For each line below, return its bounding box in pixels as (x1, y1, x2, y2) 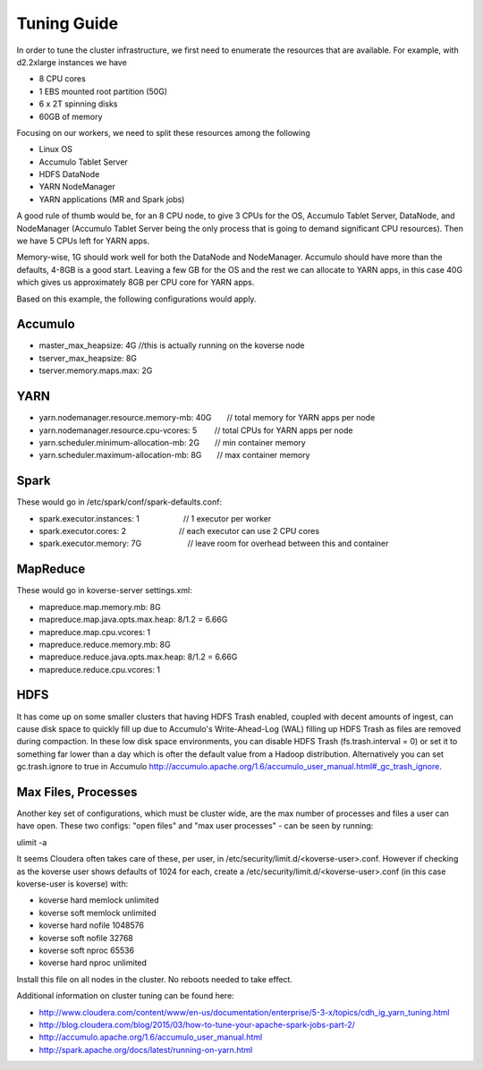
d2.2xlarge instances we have (16, 56, 127, 67)
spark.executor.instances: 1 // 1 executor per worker (38, 513, 272, 523)
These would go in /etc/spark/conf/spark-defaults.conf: (16, 497, 223, 507)
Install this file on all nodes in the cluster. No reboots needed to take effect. (16, 973, 292, 984)
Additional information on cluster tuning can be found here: (16, 990, 234, 1001)
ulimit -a (16, 836, 47, 847)
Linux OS (38, 144, 73, 155)
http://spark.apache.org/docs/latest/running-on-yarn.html (38, 1044, 253, 1055)
